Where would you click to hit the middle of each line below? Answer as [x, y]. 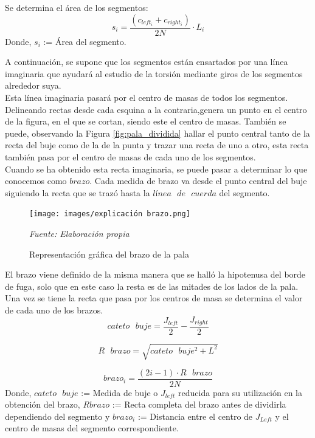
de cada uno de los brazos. [54, 310]
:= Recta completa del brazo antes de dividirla [199, 404]
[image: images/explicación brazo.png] [110, 214]
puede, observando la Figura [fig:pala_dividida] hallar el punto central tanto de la [157, 133]
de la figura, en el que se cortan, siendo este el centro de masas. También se [146, 121]
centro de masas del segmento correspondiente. [92, 428]
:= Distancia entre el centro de [195, 416]
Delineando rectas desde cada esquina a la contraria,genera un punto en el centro [156, 109]
